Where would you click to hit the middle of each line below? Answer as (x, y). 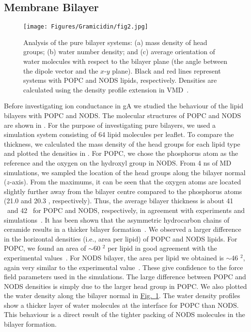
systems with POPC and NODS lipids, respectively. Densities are (120, 80)
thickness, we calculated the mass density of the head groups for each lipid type (122, 143)
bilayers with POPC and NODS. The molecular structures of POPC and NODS (123, 115)
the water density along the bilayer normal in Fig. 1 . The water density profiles (122, 295)
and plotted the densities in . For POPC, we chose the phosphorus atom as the (121, 153)
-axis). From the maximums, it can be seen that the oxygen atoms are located (125, 182)
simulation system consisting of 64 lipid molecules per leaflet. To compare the (119, 134)
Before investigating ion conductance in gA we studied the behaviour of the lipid (124, 106)
